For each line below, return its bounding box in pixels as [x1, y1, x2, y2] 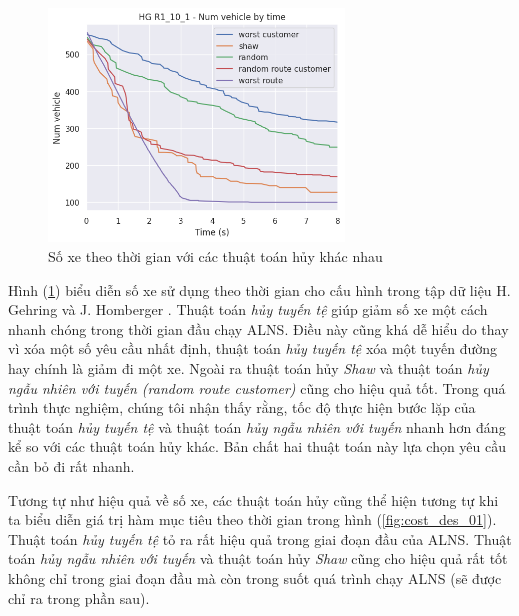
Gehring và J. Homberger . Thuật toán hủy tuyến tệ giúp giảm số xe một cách [8, 299, 488, 320]
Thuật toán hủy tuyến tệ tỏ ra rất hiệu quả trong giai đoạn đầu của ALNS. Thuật [8, 528, 512, 549]
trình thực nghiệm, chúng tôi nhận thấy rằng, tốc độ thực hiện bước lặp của [8, 397, 476, 418]
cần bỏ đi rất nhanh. [8, 456, 135, 477]
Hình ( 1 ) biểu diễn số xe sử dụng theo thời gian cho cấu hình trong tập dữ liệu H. [8, 279, 511, 300]
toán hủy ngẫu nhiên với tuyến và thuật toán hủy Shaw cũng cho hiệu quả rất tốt [8, 548, 508, 569]
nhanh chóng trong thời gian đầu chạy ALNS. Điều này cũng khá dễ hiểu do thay [8, 318, 509, 339]
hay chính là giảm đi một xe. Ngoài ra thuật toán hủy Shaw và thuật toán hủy [8, 358, 489, 379]
